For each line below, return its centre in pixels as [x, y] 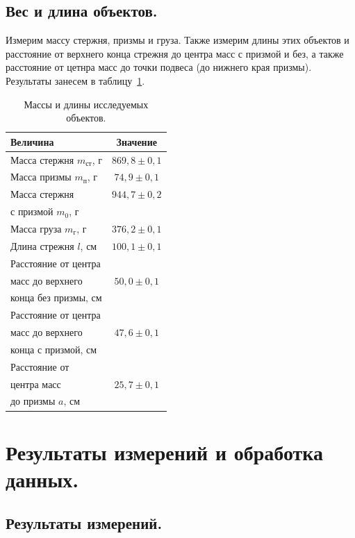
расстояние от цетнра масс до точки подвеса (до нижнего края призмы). [159, 67]
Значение [137, 141]
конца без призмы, [49, 297]
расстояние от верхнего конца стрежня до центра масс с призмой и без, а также [175, 53]
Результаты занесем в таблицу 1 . [75, 80]
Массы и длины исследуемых [86, 104]
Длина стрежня [42, 245]
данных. [42, 479]
